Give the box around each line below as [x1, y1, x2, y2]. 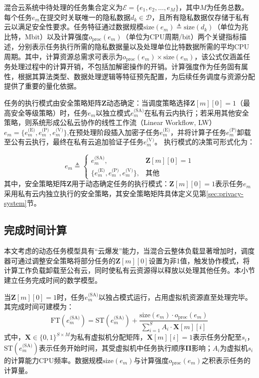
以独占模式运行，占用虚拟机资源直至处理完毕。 [98, 291, 252, 302]
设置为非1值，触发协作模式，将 [148, 255, 250, 265]
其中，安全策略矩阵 [4, 178, 67, 189]
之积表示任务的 [201, 355, 251, 365]
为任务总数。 [206, 2, 249, 12]
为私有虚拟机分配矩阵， [70, 332, 147, 342]
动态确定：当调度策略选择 [106, 98, 190, 108]
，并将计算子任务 [170, 126, 227, 137]
